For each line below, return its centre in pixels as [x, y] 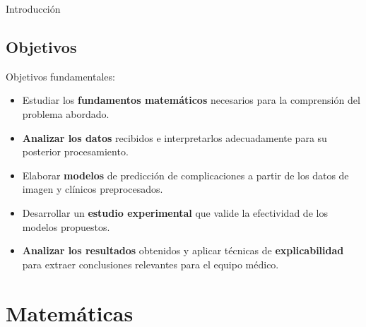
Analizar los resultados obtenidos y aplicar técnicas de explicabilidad [183, 250]
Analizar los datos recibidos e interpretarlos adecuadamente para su [175, 137]
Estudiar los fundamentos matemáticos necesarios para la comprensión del [191, 100]
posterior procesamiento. [75, 151]
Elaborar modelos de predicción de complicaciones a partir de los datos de [185, 175]
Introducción [33, 8]
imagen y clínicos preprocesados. [93, 189]
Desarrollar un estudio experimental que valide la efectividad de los [175, 212]
